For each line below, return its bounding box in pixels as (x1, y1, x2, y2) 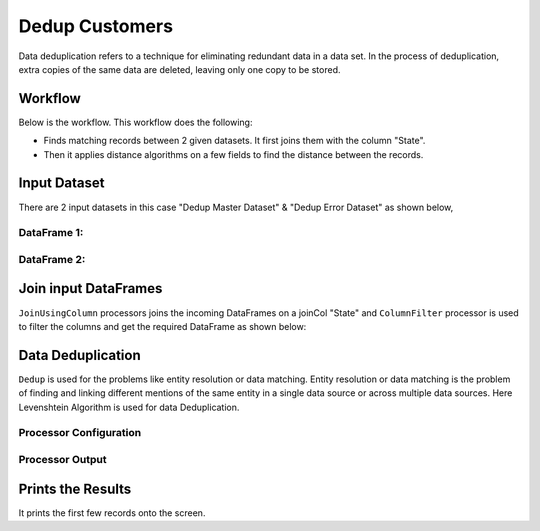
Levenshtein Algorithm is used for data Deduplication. (18, 401, 240, 413)
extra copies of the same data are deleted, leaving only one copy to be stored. (18, 63, 341, 75)
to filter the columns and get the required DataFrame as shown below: (18, 320, 307, 332)
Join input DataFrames (18, 280, 163, 297)
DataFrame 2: (18, 252, 86, 266)
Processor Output (18, 452, 107, 466)
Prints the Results (18, 480, 132, 497)
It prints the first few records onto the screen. (18, 506, 206, 519)
